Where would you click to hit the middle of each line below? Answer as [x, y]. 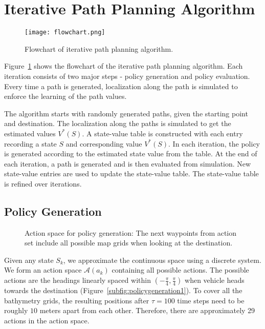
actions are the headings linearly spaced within [78, 280]
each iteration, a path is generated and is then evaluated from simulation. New [128, 163]
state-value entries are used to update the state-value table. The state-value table [131, 173]
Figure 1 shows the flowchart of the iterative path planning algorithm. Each [124, 66]
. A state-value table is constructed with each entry [162, 133]
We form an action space [43, 270]
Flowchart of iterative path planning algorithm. [99, 48]
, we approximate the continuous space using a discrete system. [162, 260]
